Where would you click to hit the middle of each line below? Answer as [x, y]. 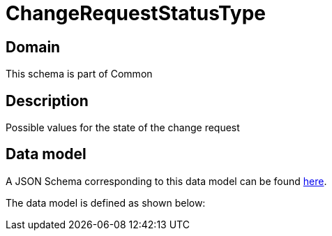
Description [47, 101]
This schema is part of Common [79, 74]
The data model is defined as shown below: [106, 202]
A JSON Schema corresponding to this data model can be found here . [166, 181]
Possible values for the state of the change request [123, 128]
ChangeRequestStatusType [136, 13]
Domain [33, 47]
